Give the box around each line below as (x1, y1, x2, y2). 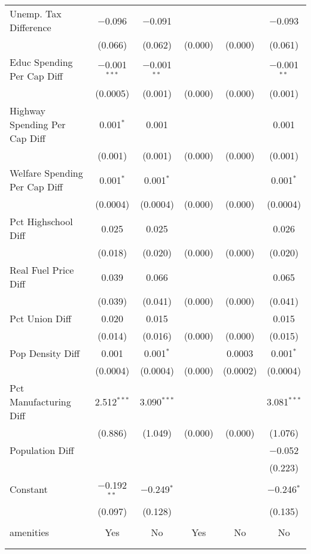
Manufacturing (10, 395, 71, 408)
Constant (10, 482, 48, 497)
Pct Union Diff (10, 311, 72, 325)
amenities (10, 525, 49, 539)
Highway (10, 104, 46, 117)
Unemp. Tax (10, 7, 62, 20)
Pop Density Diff (10, 346, 80, 360)
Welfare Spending (10, 166, 83, 180)
